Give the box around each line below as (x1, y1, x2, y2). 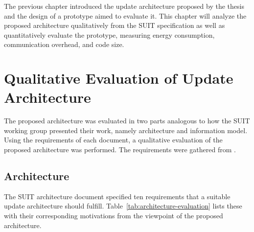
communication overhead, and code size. (4, 39, 124, 49)
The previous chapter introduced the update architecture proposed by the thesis (4, 1, 244, 11)
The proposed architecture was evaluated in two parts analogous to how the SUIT (4, 116, 250, 126)
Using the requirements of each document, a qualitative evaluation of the (4, 135, 223, 145)
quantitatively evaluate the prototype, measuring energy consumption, (4, 29, 215, 40)
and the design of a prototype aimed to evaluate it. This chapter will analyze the (4, 10, 247, 21)
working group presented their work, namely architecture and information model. (4, 125, 248, 135)
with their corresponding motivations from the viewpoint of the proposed (4, 210, 223, 221)
